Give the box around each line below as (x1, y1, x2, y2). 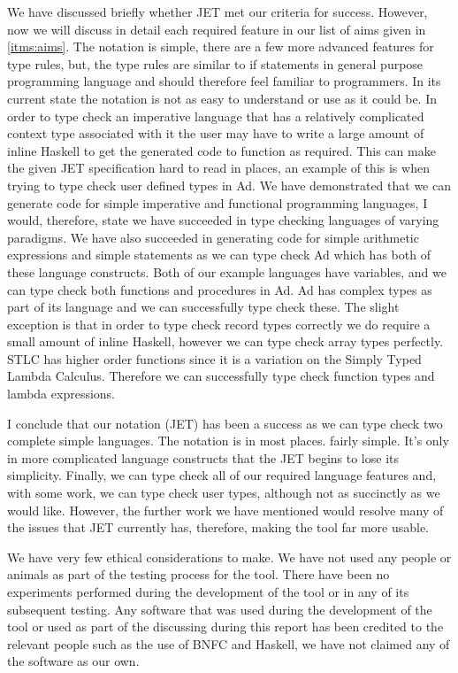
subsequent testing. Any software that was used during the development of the (7, 600, 432, 618)
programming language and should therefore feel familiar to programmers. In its (7, 72, 441, 90)
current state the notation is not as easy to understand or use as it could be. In (7, 89, 438, 107)
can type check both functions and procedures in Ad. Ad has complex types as (7, 280, 432, 298)
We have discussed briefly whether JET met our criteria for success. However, (7, 3, 428, 20)
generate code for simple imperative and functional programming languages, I (7, 193, 428, 212)
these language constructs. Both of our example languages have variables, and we (7, 262, 447, 281)
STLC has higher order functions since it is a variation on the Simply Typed (7, 349, 422, 367)
